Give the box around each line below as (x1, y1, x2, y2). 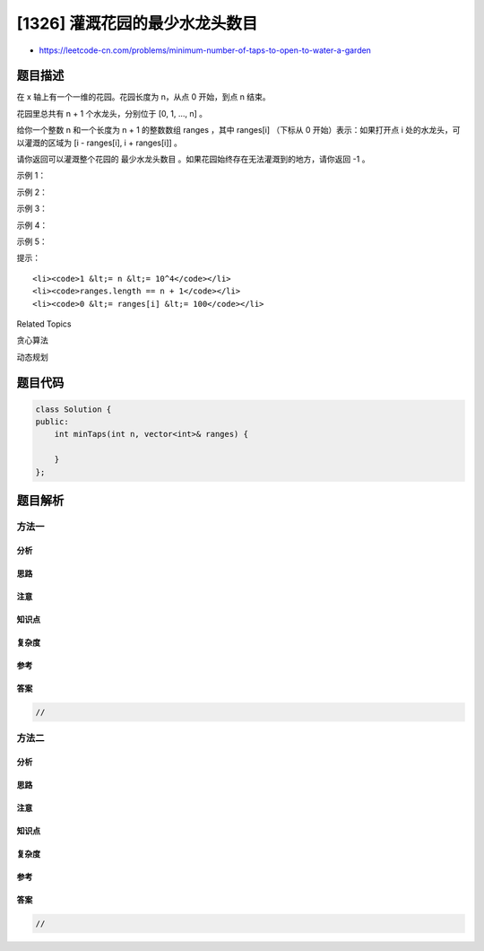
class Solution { (35, 404, 112, 414)
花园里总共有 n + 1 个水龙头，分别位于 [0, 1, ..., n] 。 (16, 108, 208, 118)
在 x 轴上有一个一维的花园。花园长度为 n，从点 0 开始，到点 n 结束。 (16, 92, 271, 102)
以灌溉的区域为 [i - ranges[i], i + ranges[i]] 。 (16, 137, 183, 148)
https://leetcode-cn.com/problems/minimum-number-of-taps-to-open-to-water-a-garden (39, 45, 372, 56)
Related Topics (16, 318, 72, 329)
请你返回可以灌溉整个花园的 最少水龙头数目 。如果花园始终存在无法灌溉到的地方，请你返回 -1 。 (16, 153, 370, 165)
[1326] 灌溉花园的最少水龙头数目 (16, 13, 258, 33)
